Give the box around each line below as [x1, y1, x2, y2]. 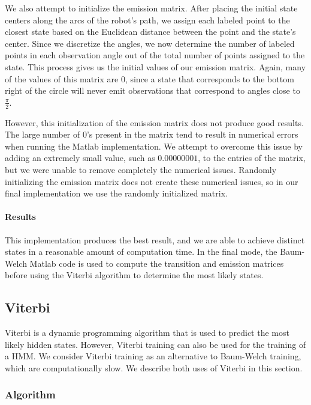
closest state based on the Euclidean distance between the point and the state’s [5, 25, 296, 38]
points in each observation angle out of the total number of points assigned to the [5, 49, 305, 61]
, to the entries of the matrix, [198, 151, 306, 164]
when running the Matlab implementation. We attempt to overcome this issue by [5, 139, 303, 152]
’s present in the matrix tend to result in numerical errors [86, 128, 298, 141]
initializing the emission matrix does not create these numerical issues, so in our [5, 175, 298, 187]
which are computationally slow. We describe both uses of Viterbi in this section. [5, 361, 303, 374]
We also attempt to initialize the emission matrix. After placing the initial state [5, 2, 298, 14]
